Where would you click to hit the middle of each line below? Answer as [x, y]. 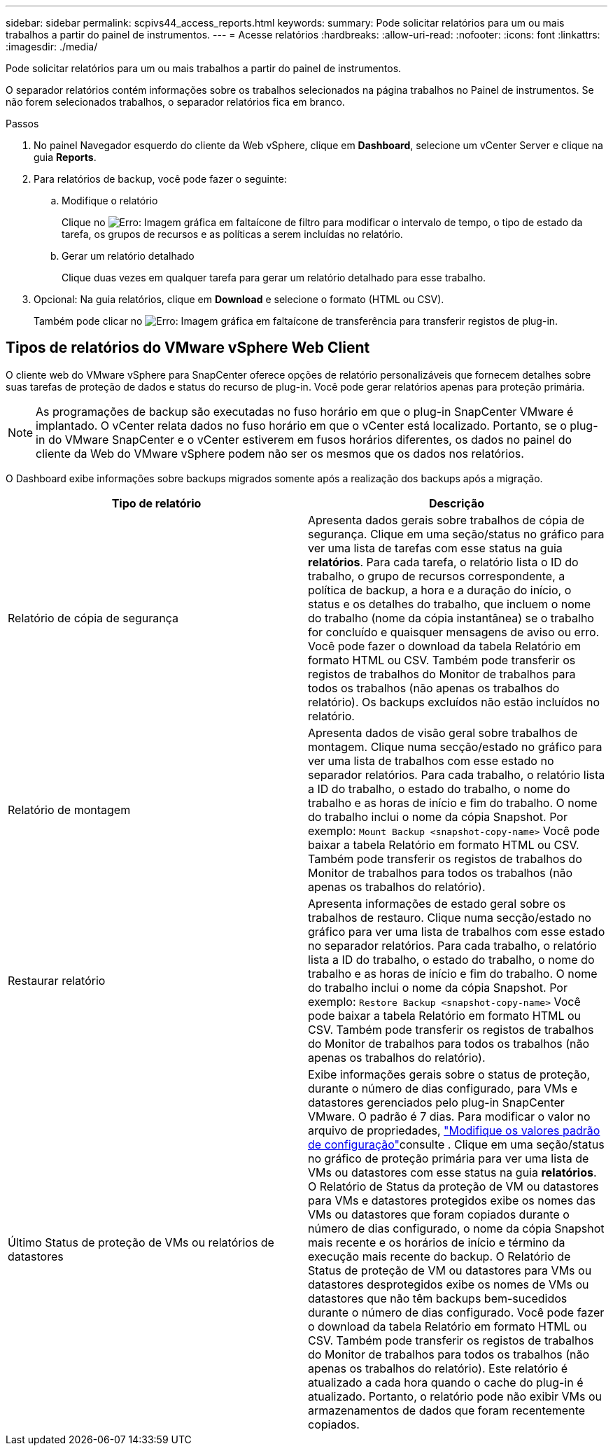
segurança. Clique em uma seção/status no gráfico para [456, 534]
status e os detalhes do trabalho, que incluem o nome [450, 604]
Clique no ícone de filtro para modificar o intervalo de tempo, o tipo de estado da [322, 222]
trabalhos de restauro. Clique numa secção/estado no [450, 917]
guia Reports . [65, 157]
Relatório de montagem [69, 809]
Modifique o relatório [110, 201]
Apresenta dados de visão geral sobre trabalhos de [443, 732]
